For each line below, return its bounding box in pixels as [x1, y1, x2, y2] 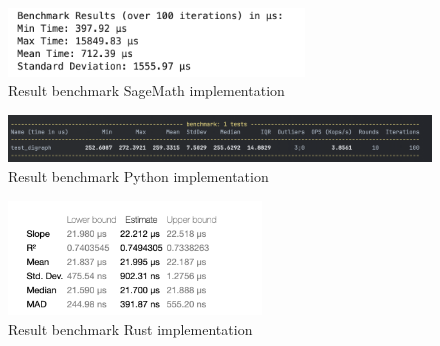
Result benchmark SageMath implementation [8, 80, 285, 101]
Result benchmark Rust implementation [8, 318, 253, 339]
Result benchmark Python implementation [8, 166, 269, 187]
